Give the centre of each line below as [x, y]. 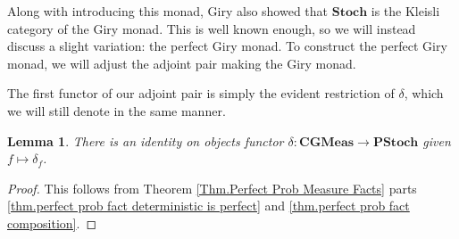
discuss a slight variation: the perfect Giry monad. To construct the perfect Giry [227, 46]
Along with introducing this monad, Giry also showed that [168, 11]
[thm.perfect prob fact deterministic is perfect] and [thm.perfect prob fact [209, 206]
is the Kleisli [405, 11]
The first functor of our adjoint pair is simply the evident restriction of [201, 93]
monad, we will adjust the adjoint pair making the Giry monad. [182, 63]
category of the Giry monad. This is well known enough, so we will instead [212, 28]
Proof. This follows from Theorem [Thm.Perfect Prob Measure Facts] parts [212, 188]
